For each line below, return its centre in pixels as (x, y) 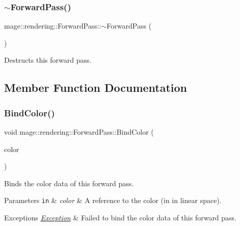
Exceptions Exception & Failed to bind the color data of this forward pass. (121, 218)
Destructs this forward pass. (48, 60)
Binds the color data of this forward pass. (69, 183)
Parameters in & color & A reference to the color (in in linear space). (113, 200)
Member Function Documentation (96, 87)
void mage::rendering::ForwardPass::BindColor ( (79, 132)
